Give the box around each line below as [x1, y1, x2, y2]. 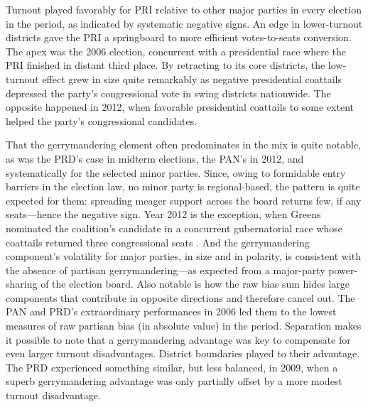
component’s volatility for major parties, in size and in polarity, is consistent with [6, 249, 361, 264]
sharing [6, 276, 38, 291]
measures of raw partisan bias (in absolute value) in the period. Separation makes [6, 318, 362, 333]
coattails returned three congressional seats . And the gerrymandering [6, 234, 310, 249]
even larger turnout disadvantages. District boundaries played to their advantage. [6, 346, 360, 361]
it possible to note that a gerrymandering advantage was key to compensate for [6, 332, 351, 347]
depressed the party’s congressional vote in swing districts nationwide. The [6, 85, 331, 100]
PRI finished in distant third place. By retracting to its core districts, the [6, 58, 325, 72]
